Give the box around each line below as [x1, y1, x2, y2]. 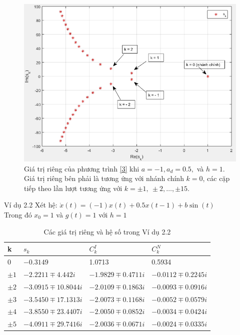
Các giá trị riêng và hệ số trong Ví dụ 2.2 [43, 226, 171, 236]
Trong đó [4, 209, 32, 219]
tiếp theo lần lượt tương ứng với [24, 182, 122, 193]
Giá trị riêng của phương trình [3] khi [24, 163, 139, 173]
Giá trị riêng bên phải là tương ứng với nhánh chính [24, 173, 184, 183]
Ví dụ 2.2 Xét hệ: [4, 199, 57, 210]
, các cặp [202, 173, 230, 183]
